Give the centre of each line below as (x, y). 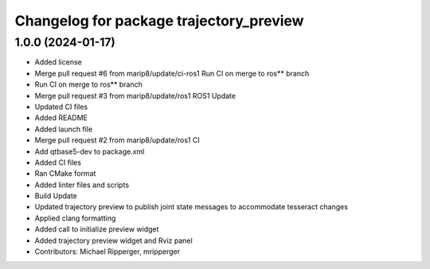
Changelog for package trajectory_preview (159, 21)
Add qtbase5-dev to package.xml (90, 151)
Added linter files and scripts (82, 185)
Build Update (56, 196)
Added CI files (58, 162)
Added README (61, 118)
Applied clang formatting (75, 218)
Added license (59, 62)
